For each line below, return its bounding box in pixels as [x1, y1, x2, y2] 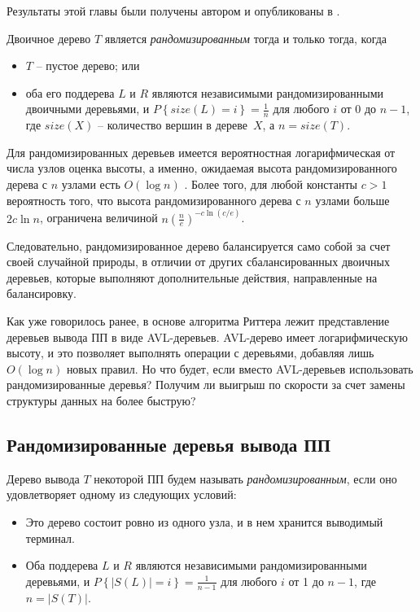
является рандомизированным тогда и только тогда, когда [104, 29, 387, 46]
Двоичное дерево [7, 29, 91, 46]
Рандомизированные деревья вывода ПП [7, 431, 331, 457]
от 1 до [288, 572, 324, 589]
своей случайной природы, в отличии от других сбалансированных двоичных [7, 253, 390, 270]
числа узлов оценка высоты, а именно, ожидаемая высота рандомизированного [7, 160, 397, 177]
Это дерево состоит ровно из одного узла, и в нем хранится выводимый [25, 513, 383, 530]
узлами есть [61, 175, 120, 192]
